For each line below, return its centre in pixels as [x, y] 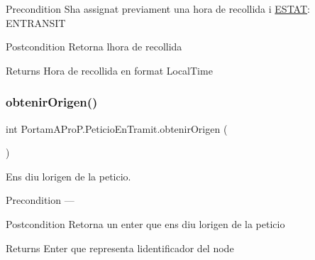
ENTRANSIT [36, 22]
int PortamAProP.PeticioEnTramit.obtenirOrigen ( [117, 128]
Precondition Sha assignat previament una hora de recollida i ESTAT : [158, 9]
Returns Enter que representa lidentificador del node [120, 248]
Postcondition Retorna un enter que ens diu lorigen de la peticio [145, 223]
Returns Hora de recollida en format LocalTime [109, 70]
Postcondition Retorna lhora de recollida [94, 47]
